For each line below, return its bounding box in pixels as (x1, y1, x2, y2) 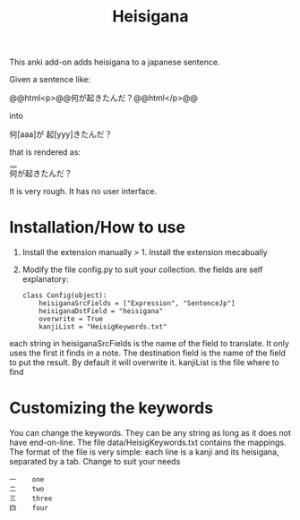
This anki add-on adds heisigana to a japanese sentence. (9, 56, 220, 68)
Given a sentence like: (9, 74, 91, 85)
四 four (9, 504, 49, 513)
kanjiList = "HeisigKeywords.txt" (39, 322, 167, 332)
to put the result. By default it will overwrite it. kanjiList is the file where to (9, 357, 279, 368)
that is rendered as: (9, 147, 81, 158)
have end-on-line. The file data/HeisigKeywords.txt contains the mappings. (9, 437, 287, 448)
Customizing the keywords (9, 398, 213, 418)
